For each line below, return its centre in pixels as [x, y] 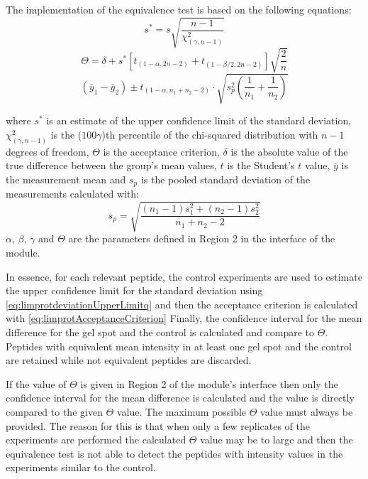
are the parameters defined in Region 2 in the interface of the [202, 238]
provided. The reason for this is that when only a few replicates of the [158, 425]
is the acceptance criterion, [161, 151]
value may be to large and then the [277, 440]
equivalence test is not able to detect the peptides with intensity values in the [174, 453]
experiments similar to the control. [81, 467]
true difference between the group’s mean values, [111, 165]
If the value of [36, 383]
